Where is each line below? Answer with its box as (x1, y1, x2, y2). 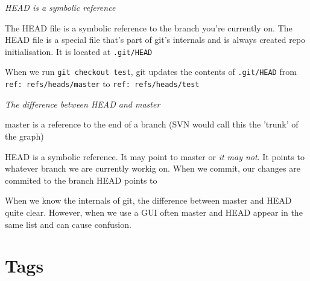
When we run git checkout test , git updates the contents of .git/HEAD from (5, 65, 297, 78)
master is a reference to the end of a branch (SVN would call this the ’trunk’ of (5, 118, 299, 131)
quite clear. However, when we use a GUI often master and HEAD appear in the (5, 205, 303, 218)
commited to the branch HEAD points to (5, 173, 157, 186)
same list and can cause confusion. (5, 218, 131, 230)
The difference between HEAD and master (5, 97, 160, 110)
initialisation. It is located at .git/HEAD (5, 45, 153, 57)
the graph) (5, 129, 44, 142)
